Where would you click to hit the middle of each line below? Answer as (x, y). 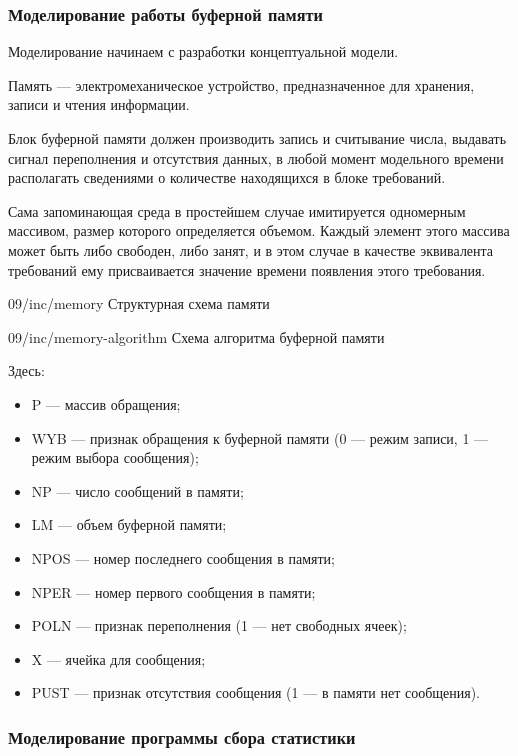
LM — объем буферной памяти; (129, 524)
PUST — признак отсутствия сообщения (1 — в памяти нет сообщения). (256, 692)
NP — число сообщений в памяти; (137, 490)
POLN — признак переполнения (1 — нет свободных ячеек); (219, 625)
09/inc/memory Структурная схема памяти (139, 303)
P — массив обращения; (106, 403)
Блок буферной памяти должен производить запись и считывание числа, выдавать (257, 138)
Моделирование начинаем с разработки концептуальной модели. (203, 51)
